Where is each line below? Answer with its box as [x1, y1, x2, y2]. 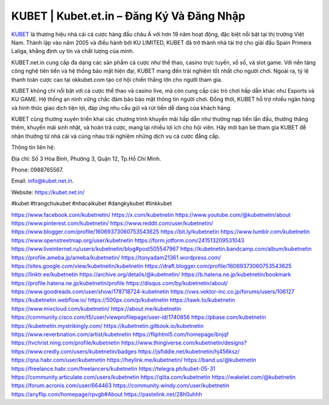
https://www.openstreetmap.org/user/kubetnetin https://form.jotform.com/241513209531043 [11, 236, 245, 244]
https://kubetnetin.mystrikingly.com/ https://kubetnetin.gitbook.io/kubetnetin [11, 322, 204, 329]
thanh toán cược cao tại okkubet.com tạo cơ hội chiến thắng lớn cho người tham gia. [11, 76, 222, 83]
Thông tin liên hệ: [11, 144, 55, 151]
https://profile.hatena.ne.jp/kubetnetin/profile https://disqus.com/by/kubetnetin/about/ [11, 279, 228, 286]
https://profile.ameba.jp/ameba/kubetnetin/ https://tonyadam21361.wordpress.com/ [11, 254, 221, 261]
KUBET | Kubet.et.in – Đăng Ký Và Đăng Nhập [11, 9, 246, 23]
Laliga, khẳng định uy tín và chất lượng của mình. [11, 48, 135, 55]
